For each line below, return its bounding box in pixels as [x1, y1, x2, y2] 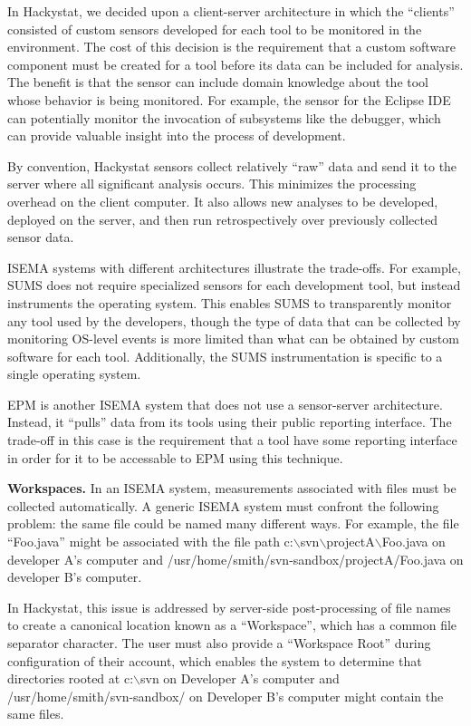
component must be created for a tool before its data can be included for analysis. [7, 54, 464, 73]
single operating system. [7, 364, 141, 383]
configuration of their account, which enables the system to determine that [7, 651, 422, 670]
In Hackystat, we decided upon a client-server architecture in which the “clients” [7, 2, 455, 20]
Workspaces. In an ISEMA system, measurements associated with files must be [7, 479, 457, 498]
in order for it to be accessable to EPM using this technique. [7, 448, 343, 467]
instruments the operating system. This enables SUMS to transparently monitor [7, 293, 452, 312]
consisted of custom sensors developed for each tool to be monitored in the [7, 19, 422, 38]
